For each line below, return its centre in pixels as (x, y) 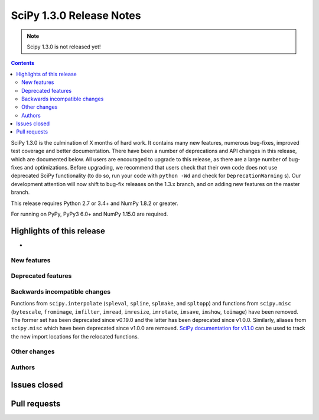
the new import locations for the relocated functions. (75, 336)
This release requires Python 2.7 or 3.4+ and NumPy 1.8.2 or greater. (95, 203)
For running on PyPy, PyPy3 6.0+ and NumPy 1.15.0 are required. (89, 214)
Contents (23, 63)
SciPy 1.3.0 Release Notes (76, 15)
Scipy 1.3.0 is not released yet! (64, 47)
